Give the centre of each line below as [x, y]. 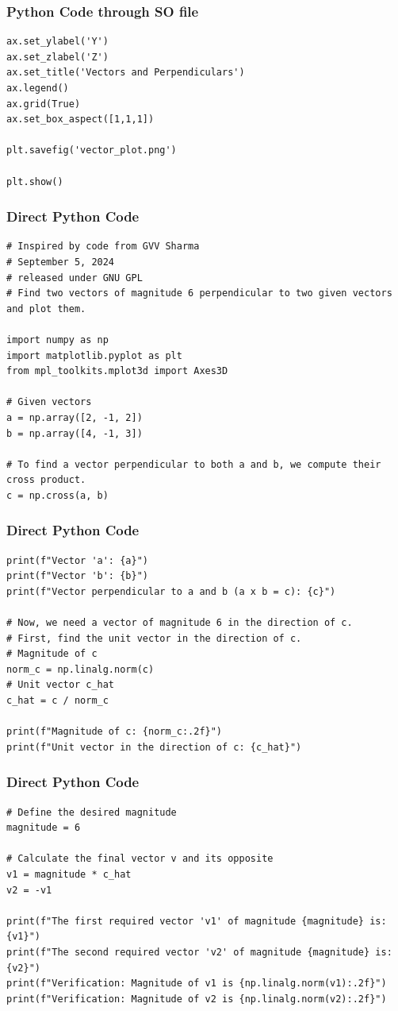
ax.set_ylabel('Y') [57, 42]
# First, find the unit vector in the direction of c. [154, 638]
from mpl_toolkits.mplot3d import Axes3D [117, 371]
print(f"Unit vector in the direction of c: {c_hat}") [154, 747]
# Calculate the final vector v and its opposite [140, 859]
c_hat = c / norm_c [57, 701]
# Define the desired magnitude [92, 812]
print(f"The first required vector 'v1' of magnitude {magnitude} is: [197, 921]
